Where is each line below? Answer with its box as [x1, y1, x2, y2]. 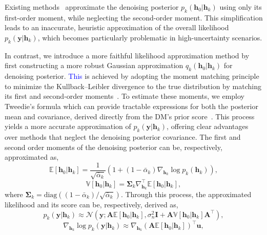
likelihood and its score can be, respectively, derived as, [5, 199, 178, 210]
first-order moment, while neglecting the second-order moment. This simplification [5, 12, 263, 23]
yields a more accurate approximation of [5, 121, 131, 132]
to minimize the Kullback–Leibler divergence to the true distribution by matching [5, 80, 261, 91]
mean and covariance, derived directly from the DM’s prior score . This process [5, 111, 255, 121]
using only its [219, 2, 262, 12]
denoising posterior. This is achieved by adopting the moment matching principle [5, 71, 259, 81]
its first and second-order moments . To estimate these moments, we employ [5, 91, 245, 101]
